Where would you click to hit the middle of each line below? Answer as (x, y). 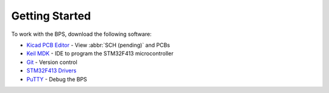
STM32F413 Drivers (51, 71)
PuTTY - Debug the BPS (57, 79)
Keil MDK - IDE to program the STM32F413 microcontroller (100, 53)
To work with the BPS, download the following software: (81, 34)
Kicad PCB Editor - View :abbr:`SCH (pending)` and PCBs (98, 45)
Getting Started (51, 16)
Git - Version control (52, 62)
